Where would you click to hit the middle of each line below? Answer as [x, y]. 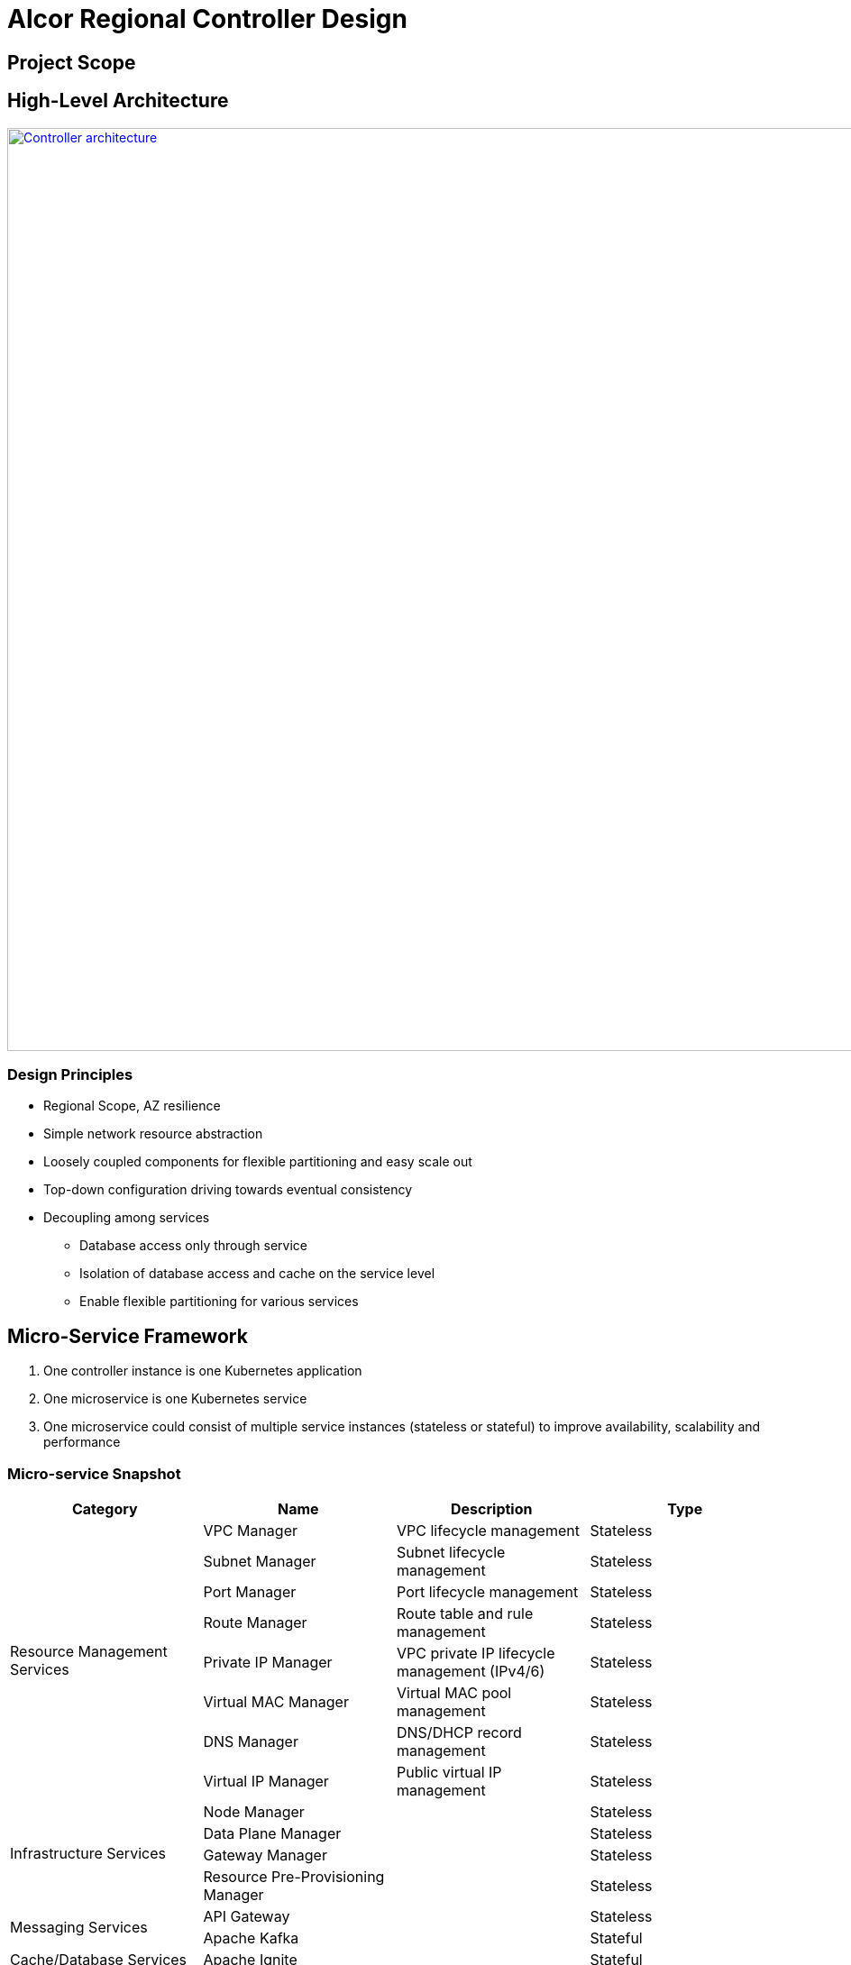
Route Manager [255, 1622]
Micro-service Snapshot [94, 1473]
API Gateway [247, 1916]
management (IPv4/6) [471, 1671]
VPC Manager [250, 1530]
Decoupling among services [127, 1218]
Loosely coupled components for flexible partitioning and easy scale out [258, 1162]
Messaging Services [79, 1927]
